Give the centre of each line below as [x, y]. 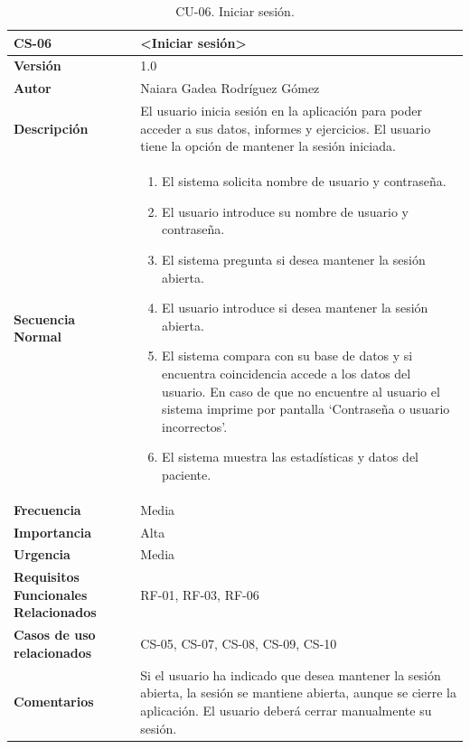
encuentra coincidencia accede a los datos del [287, 373]
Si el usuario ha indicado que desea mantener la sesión [291, 674]
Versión [38, 66]
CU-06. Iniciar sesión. [235, 11]
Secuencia [45, 318]
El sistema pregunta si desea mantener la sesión [294, 259]
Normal [38, 337]
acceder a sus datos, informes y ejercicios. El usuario [286, 128]
